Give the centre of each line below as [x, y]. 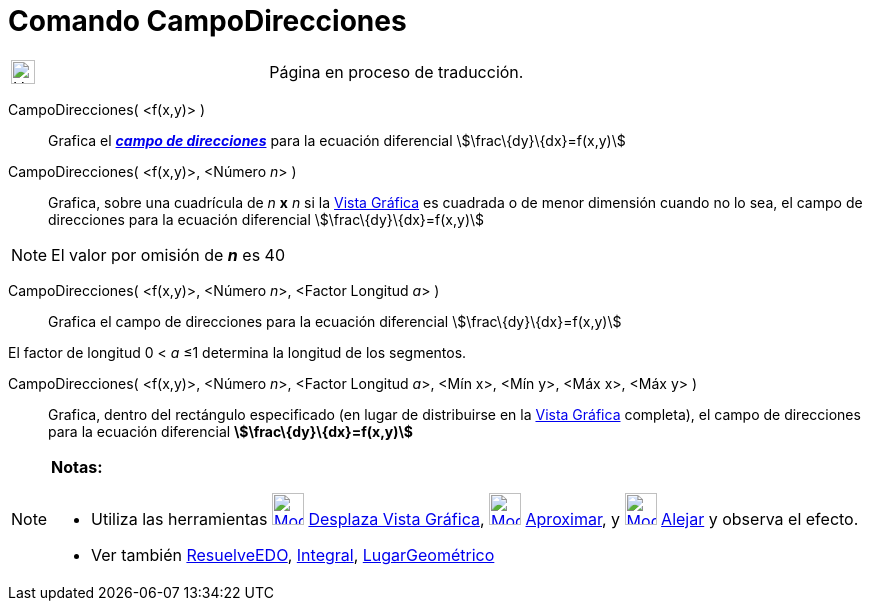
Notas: [77, 466]
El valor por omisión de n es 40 [168, 254]
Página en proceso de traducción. [396, 71]
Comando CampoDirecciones [207, 21]
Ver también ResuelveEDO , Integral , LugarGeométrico [293, 554]
